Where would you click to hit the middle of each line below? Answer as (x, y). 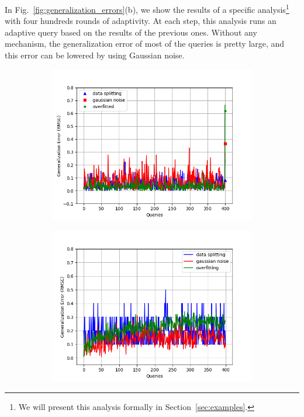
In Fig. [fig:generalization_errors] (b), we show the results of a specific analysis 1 (147, 8)
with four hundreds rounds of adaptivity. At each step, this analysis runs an (141, 21)
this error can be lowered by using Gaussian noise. (95, 55)
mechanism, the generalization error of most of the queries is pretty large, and (145, 44)
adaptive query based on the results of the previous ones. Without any (131, 32)
